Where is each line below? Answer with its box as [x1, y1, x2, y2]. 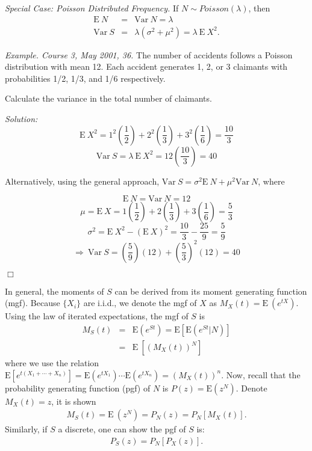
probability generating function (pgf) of [5, 381, 151, 394]
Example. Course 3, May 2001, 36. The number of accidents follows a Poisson [5, 48, 293, 61]
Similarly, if [5, 423, 48, 435]
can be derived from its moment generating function [114, 284, 307, 297]
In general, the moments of [5, 284, 104, 297]
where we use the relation [5, 357, 99, 369]
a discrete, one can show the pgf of [58, 423, 186, 435]
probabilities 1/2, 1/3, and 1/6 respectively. [5, 72, 166, 84]
